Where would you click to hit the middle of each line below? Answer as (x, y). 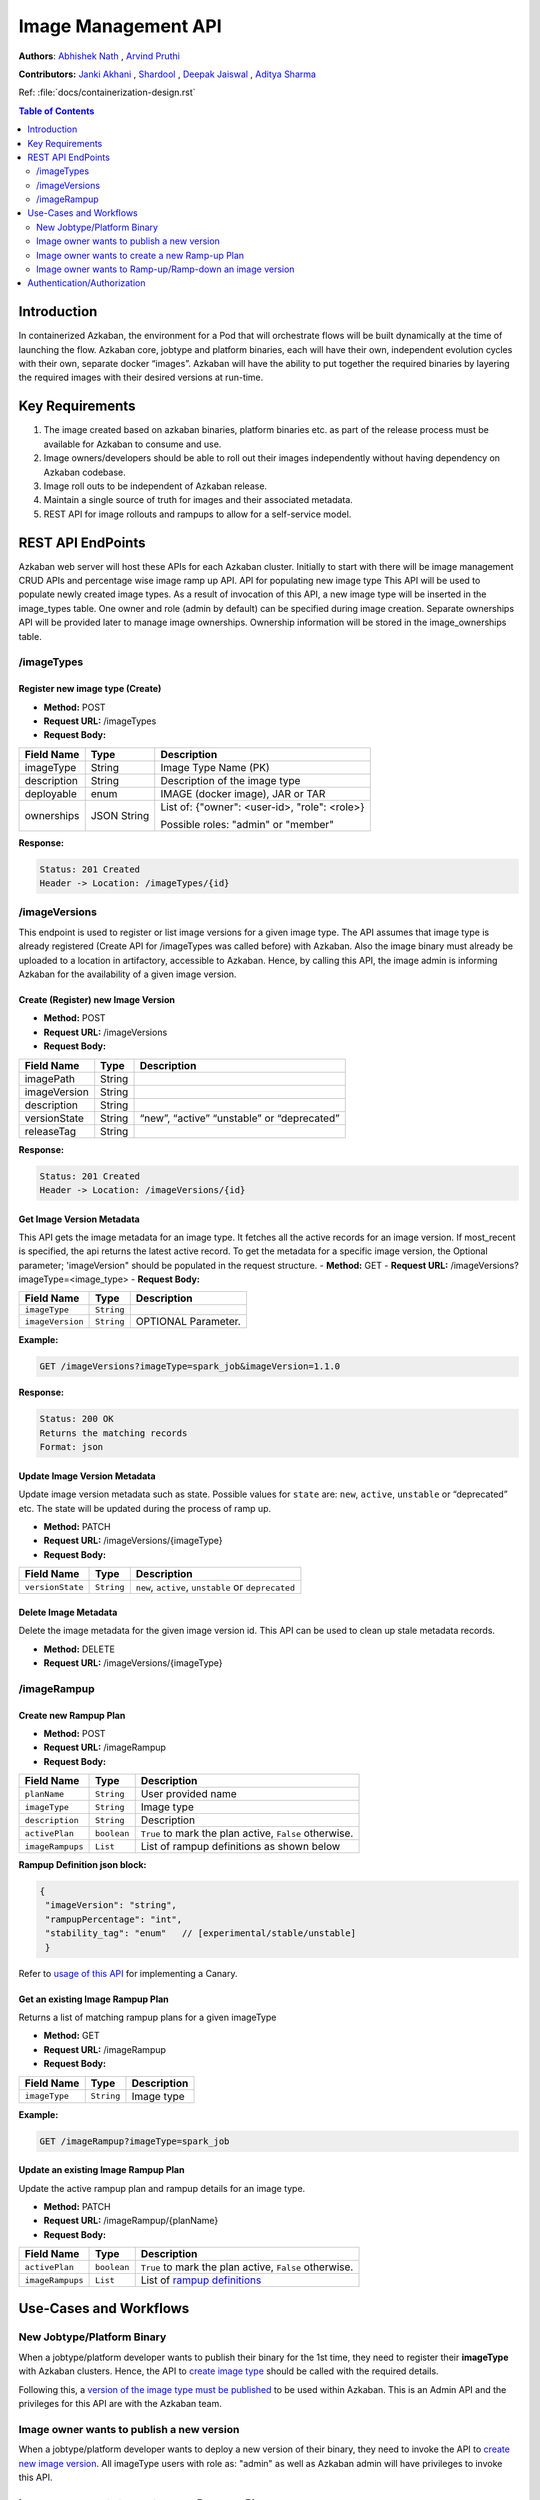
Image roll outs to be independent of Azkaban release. (155, 486)
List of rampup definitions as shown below (240, 1847)
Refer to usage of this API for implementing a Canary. (128, 1973)
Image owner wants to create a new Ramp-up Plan (140, 255)
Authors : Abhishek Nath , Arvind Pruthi (99, 56)
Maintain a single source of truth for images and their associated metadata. (198, 500)
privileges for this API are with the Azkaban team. (120, 2404)
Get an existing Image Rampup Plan (93, 1999)
